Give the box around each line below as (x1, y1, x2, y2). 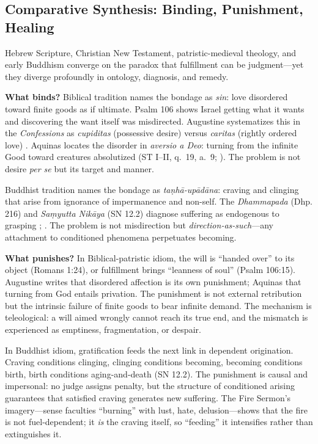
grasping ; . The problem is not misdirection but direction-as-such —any (5, 219, 273, 231)
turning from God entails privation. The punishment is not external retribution (5, 287, 302, 300)
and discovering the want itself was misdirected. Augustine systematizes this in (5, 114, 300, 127)
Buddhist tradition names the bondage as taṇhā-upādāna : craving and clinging (5, 183, 299, 195)
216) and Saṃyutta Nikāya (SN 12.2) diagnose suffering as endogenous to (5, 206, 279, 219)
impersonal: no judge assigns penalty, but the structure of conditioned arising (5, 379, 295, 392)
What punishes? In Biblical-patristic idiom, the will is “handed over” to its (5, 251, 295, 264)
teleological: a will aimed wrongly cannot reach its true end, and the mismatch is (5, 311, 308, 324)
